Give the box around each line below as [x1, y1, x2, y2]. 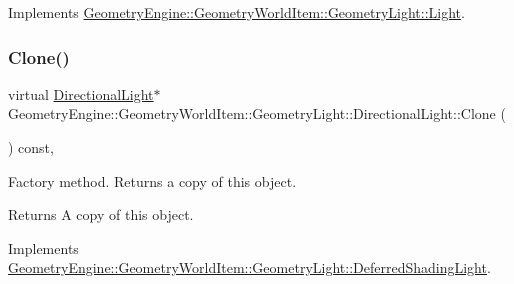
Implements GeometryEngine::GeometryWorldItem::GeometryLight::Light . [8, 2, 465, 22]
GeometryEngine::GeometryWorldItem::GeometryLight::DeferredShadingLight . [8, 257, 491, 278]
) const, [8, 137, 54, 157]
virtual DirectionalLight [8, 83, 154, 104]
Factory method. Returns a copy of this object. [8, 170, 297, 191]
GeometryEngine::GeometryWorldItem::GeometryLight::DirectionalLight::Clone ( [8, 103, 506, 124]
